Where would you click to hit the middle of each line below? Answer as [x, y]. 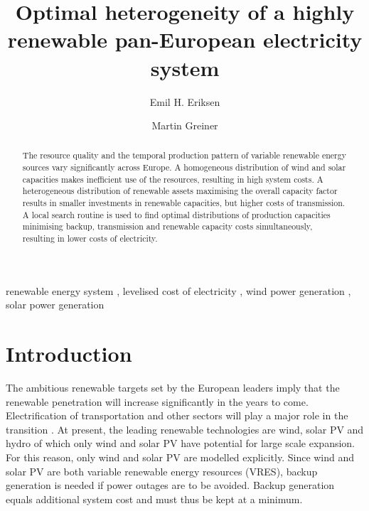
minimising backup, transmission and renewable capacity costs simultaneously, [167, 226]
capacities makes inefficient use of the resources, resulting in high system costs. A [173, 179]
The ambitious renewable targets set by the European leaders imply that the [173, 388]
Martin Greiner [185, 125]
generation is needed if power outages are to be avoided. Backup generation [170, 485]
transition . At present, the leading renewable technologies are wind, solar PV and [185, 429]
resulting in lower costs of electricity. [90, 238]
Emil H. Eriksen [185, 101]
